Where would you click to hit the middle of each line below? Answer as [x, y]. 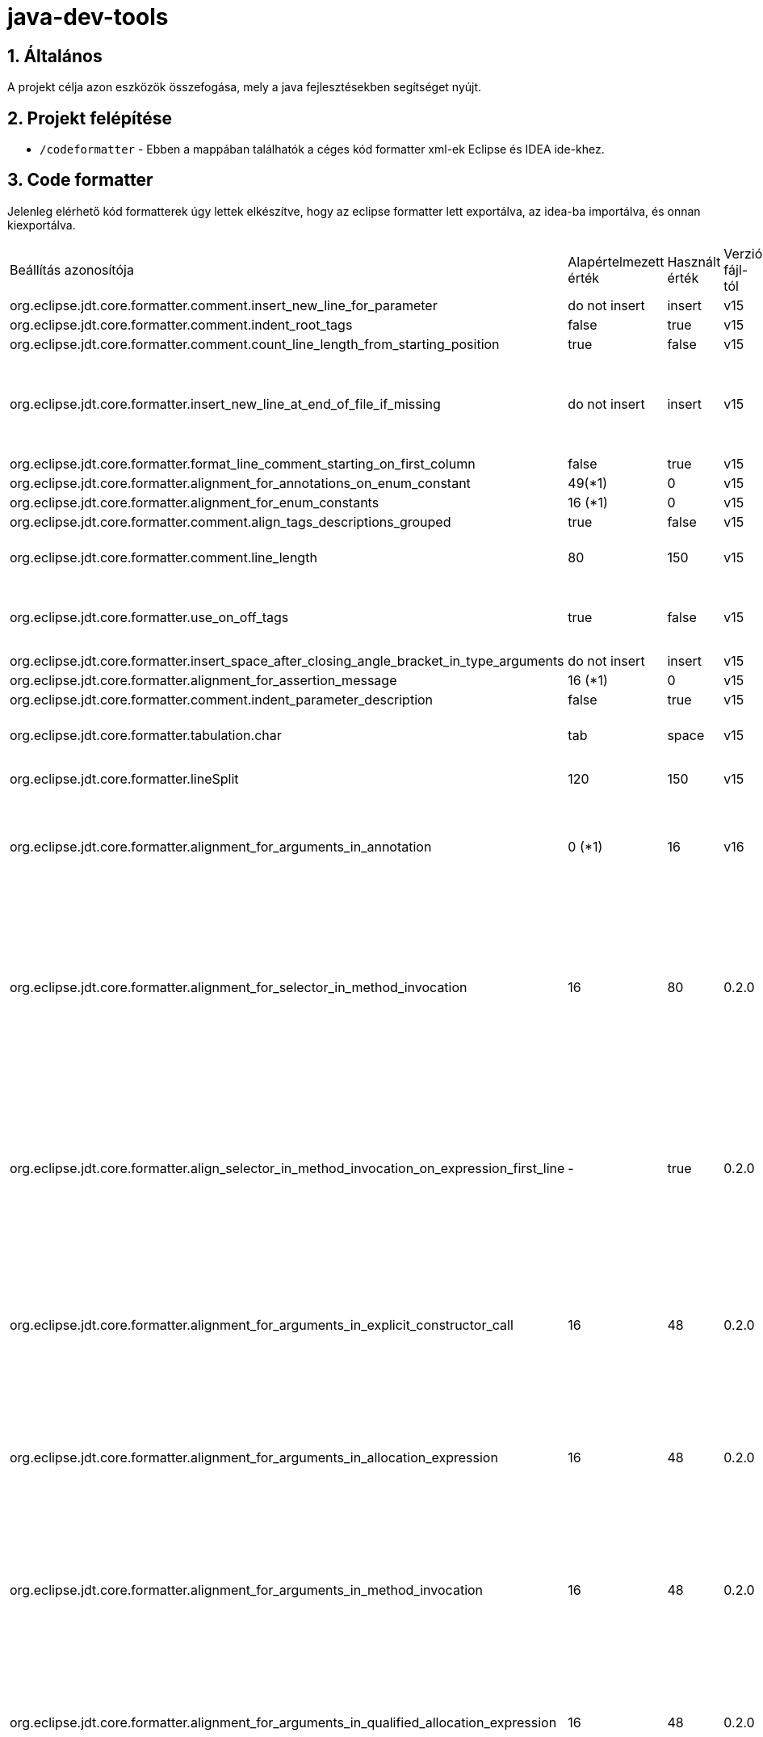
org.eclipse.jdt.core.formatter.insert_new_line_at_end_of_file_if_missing [225, 404]
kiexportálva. [42, 225]
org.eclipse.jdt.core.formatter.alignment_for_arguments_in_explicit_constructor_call [262, 1325]
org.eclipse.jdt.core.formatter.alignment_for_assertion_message [203, 680]
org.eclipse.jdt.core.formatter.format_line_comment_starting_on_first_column [243, 463]
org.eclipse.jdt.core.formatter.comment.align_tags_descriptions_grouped [231, 522]
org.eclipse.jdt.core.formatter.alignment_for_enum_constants [195, 502]
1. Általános [55, 56]
